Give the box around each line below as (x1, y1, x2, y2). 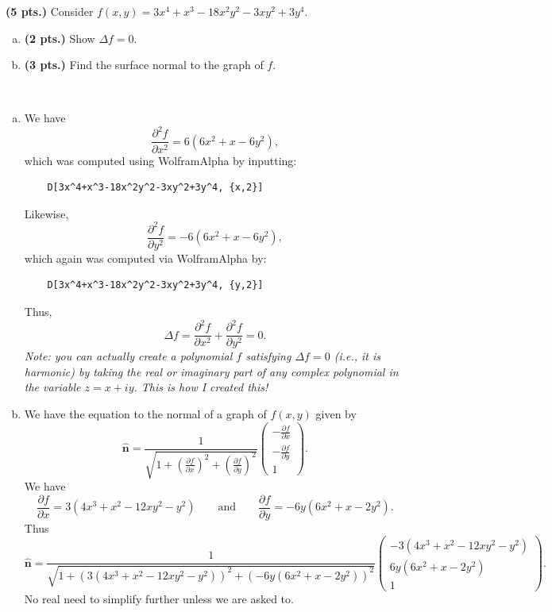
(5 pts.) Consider (6, 3, 94, 19)
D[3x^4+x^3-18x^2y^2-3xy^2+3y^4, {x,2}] (47, 182, 264, 194)
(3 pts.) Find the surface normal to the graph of (24, 56, 264, 73)
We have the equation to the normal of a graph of (24, 406, 267, 421)
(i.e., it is (334, 348, 381, 364)
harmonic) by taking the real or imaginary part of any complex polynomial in (24, 363, 399, 379)
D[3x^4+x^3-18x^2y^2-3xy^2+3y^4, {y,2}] (47, 279, 264, 291)
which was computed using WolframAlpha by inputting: (24, 152, 297, 168)
